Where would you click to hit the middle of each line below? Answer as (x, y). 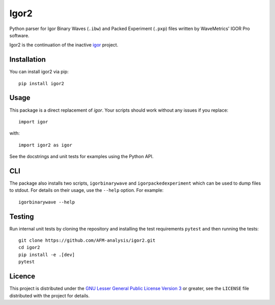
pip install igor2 (42, 83)
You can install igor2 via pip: (39, 72)
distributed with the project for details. (50, 295)
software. (19, 35)
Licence (22, 276)
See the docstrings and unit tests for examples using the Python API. (81, 157)
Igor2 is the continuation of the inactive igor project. (64, 45)
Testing (22, 217)
